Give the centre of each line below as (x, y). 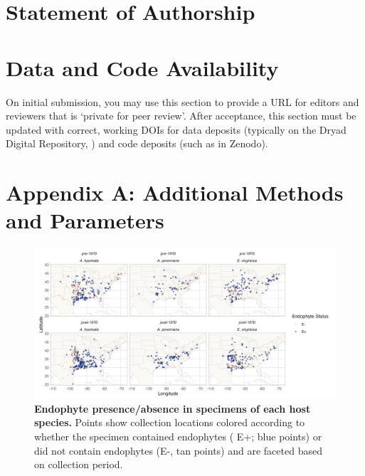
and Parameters (85, 220)
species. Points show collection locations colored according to (170, 422)
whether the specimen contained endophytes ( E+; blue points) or (178, 436)
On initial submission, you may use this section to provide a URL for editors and (182, 101)
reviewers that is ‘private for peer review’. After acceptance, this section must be (181, 116)
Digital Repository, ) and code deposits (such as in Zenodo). (137, 143)
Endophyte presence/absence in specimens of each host (173, 408)
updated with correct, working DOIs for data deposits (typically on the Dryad (176, 129)
